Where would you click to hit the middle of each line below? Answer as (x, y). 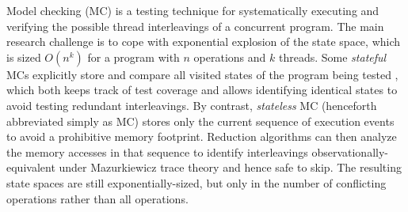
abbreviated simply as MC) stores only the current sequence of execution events (200, 121)
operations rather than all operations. (97, 198)
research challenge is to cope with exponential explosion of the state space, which (204, 42)
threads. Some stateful (332, 57)
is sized (24, 57)
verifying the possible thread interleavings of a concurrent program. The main (195, 26)
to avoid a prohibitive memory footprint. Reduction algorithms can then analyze (202, 136)
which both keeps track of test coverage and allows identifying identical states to (202, 90)
